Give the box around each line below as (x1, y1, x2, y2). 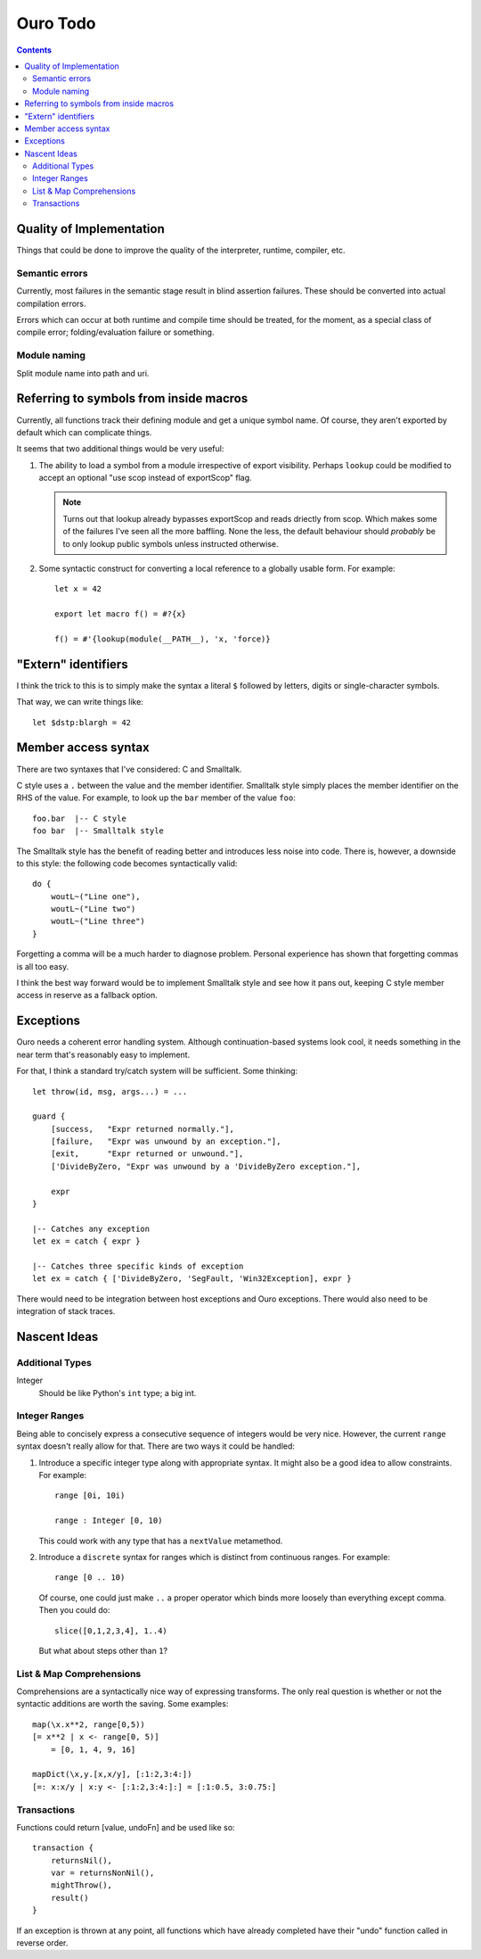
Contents (16, 45, 53, 55)
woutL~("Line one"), (50, 891, 141, 901)
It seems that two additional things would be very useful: (16, 443, 224, 454)
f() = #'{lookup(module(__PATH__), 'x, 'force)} (54, 633, 271, 644)
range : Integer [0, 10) (54, 1516, 163, 1525)
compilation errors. (16, 298, 86, 309)
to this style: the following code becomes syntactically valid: (16, 857, 238, 869)
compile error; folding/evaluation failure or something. (16, 326, 215, 338)
